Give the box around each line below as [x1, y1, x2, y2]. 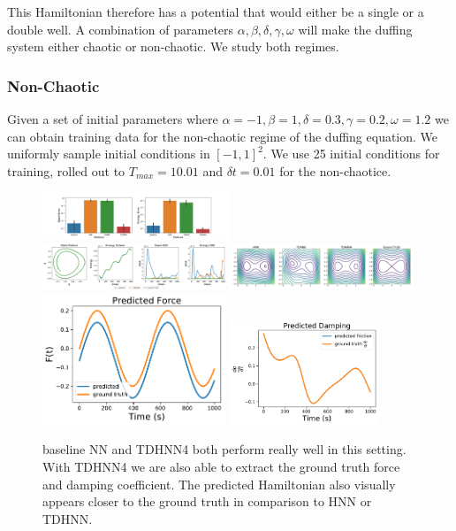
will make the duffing [298, 19, 413, 38]
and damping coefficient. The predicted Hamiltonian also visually [42, 474, 396, 493]
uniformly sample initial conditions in [7, 144, 210, 163]
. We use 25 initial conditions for [262, 144, 440, 163]
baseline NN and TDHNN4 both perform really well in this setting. [42, 440, 407, 458]
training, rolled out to [7, 161, 125, 180]
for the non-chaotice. [279, 161, 391, 180]
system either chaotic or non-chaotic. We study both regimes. [7, 37, 339, 56]
